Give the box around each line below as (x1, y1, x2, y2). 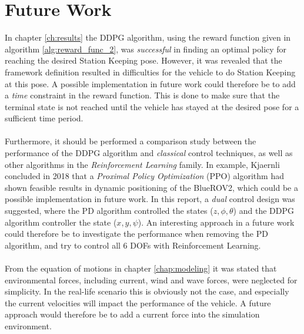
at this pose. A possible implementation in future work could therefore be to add (5, 77, 296, 90)
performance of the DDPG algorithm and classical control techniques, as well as (5, 147, 293, 159)
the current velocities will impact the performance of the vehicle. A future (5, 296, 271, 309)
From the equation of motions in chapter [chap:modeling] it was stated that (5, 262, 277, 274)
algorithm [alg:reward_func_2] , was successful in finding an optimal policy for (5, 42, 287, 55)
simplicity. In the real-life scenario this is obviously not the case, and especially (5, 285, 289, 297)
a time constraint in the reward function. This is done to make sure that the (5, 89, 280, 101)
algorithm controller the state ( (5, 216, 117, 228)
